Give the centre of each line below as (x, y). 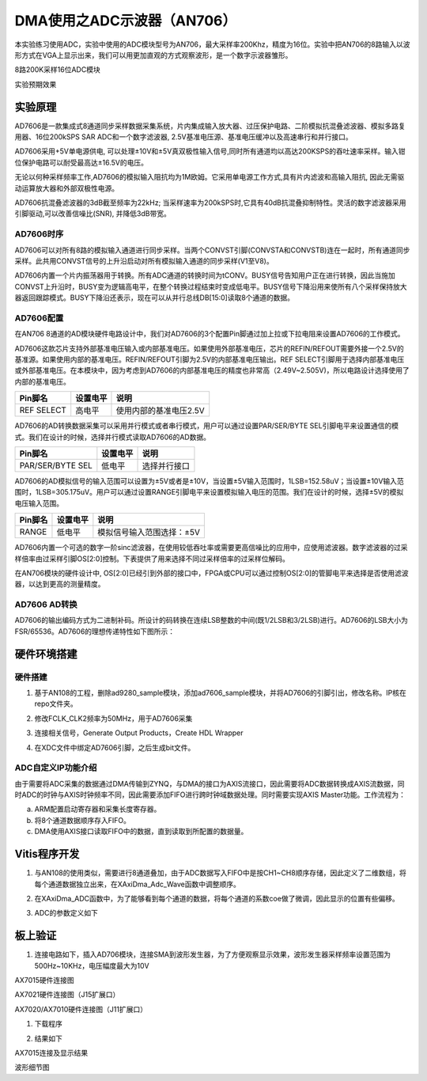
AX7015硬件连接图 (44, 980)
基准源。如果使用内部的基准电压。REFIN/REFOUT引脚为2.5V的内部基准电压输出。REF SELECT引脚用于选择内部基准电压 (210, 359)
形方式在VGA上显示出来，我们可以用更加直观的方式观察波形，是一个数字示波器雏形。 (153, 55)
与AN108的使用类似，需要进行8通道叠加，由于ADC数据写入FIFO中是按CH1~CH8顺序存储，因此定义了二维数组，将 (220, 873)
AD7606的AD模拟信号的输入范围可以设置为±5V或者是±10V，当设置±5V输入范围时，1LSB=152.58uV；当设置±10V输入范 (210, 481)
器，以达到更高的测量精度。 (60, 584)
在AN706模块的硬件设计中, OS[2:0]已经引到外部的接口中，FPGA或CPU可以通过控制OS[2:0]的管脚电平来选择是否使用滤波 (212, 573)
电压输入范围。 (39, 503)
